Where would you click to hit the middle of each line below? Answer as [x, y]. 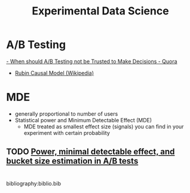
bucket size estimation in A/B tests [72, 161]
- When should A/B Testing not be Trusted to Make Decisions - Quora [92, 61]
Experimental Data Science [100, 11]
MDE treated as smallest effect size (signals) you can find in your [104, 126]
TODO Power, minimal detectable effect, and [91, 152]
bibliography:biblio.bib [34, 183]
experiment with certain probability [67, 132]
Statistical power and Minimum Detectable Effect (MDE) [83, 120]
